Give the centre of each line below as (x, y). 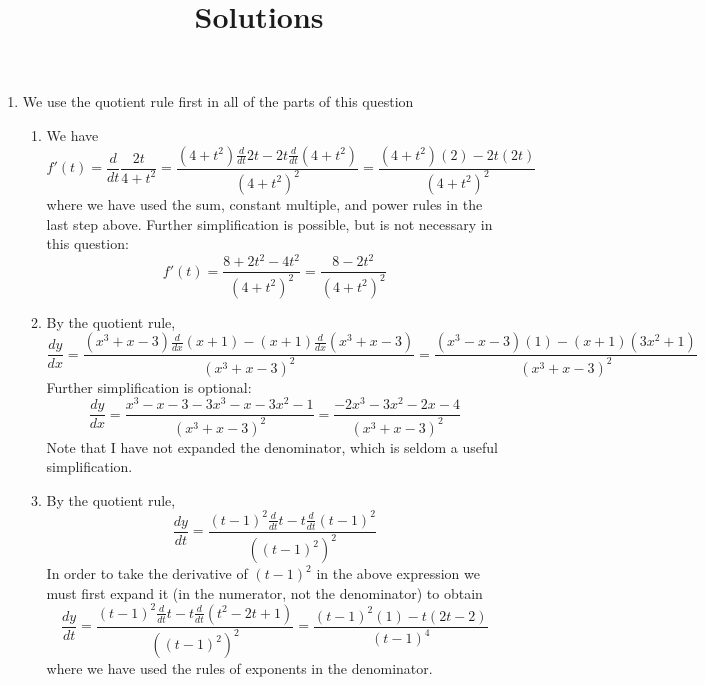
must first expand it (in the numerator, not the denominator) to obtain (264, 592)
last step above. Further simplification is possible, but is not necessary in (269, 223)
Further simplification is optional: (149, 386)
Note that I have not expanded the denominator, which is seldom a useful (272, 446)
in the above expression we (398, 573)
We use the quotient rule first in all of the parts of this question (218, 101)
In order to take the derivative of (147, 573)
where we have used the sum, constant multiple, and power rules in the (264, 203)
